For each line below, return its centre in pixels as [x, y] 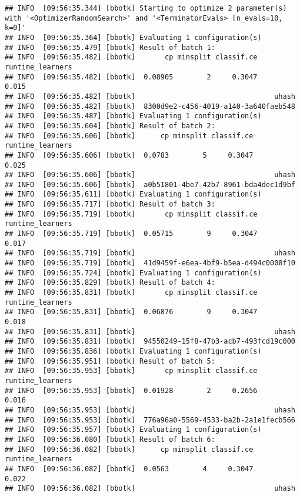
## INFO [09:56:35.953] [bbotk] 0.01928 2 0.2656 [131, 390]
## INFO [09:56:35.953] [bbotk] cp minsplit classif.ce [131, 371]
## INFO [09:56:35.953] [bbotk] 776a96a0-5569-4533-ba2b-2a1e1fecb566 [150, 420]
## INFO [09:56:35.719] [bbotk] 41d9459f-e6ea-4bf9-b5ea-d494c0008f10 [150, 263]
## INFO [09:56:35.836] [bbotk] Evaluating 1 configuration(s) [133, 351]
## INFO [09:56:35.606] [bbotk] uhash [150, 175]
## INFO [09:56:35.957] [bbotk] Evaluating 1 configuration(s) [133, 430]
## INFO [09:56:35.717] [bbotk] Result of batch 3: [110, 204]
